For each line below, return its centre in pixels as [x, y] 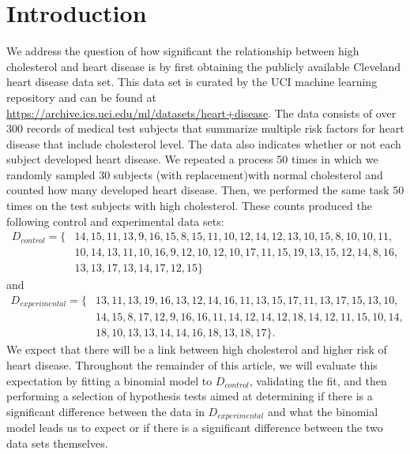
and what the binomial [323, 411]
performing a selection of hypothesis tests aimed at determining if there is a [190, 396]
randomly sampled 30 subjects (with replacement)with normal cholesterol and [195, 174]
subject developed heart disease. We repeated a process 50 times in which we [192, 159]
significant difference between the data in [105, 411]
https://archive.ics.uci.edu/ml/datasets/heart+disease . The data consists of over [201, 113]
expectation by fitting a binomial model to [109, 380]
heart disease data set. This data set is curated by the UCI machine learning [192, 82]
